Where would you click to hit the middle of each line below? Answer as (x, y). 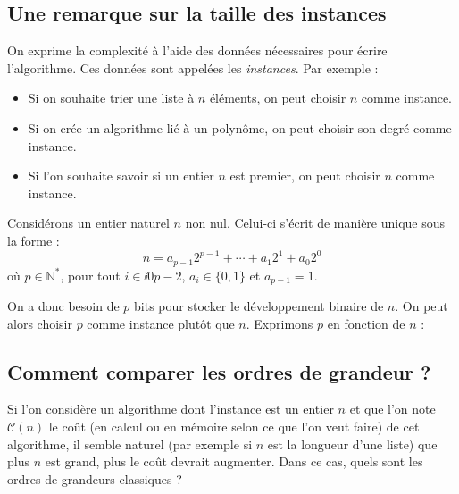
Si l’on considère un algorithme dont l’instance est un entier (171, 409)
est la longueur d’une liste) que (352, 444)
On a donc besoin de (63, 305)
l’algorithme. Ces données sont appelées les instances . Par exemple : (193, 67)
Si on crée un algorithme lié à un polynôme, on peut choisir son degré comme (240, 127)
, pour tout (90, 275)
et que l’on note (392, 409)
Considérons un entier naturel (88, 223)
